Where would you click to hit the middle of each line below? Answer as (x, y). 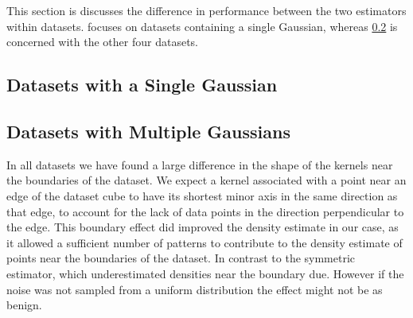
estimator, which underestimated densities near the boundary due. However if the (205, 273)
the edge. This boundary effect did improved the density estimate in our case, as (203, 227)
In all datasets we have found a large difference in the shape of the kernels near (200, 164)
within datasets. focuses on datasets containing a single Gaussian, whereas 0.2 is (202, 26)
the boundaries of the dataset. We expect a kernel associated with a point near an (206, 180)
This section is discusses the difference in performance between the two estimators (206, 10)
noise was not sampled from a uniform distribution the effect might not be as (195, 289)
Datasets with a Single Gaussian (142, 85)
